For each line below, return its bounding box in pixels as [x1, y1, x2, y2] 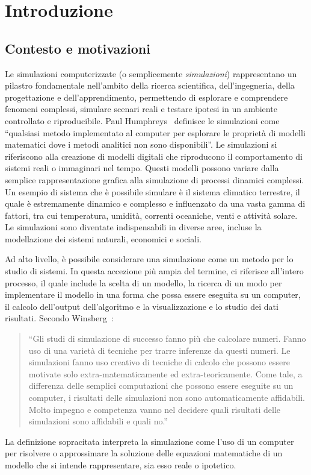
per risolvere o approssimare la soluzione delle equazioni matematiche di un [5, 447, 283, 459]
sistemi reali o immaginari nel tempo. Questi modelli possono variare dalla [5, 162, 279, 174]
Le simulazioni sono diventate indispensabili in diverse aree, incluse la [5, 221, 262, 233]
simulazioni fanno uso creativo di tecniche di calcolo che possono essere [28, 356, 290, 368]
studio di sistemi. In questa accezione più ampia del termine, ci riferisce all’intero [5, 265, 304, 277]
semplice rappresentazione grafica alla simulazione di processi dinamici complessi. [5, 173, 304, 186]
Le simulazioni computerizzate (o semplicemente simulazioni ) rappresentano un [5, 67, 297, 80]
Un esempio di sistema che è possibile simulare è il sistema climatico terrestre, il [5, 185, 300, 198]
